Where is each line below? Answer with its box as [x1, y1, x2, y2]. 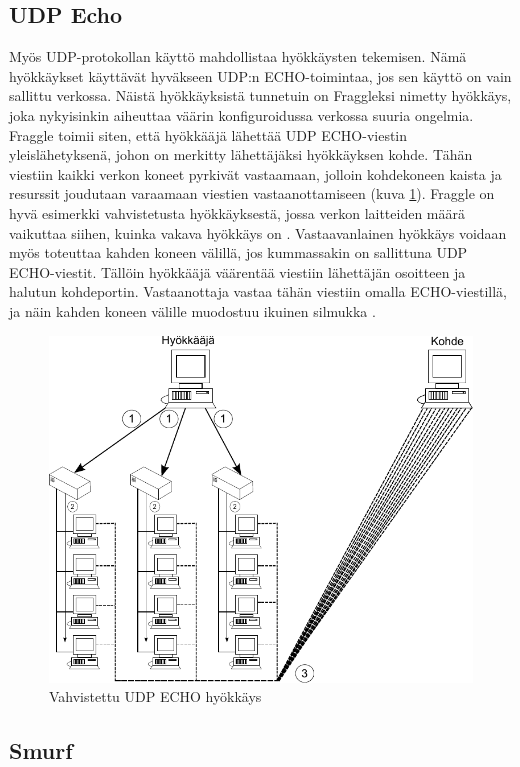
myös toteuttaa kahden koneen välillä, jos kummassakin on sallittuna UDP [9, 242, 468, 263]
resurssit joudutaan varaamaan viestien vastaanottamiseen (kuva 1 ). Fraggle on [9, 183, 495, 204]
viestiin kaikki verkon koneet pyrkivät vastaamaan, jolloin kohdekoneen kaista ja [9, 163, 502, 184]
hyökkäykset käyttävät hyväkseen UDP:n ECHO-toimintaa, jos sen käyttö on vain [9, 65, 512, 86]
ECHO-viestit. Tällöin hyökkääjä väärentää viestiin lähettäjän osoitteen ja [9, 261, 466, 282]
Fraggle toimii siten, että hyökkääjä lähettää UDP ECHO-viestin [9, 124, 408, 145]
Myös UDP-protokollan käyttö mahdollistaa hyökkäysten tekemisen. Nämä [9, 46, 467, 67]
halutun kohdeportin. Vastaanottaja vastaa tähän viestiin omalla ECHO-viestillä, [9, 281, 508, 302]
